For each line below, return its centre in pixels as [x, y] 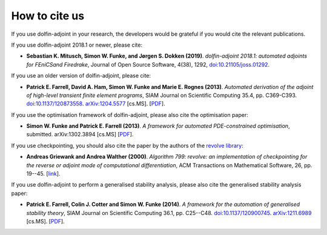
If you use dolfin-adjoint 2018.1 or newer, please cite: [77, 45]
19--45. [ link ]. [43, 174]
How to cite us [48, 16]
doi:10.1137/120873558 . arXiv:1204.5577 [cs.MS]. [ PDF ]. [96, 104]
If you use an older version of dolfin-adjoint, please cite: [81, 76]
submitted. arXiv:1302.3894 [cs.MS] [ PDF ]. [80, 134]
